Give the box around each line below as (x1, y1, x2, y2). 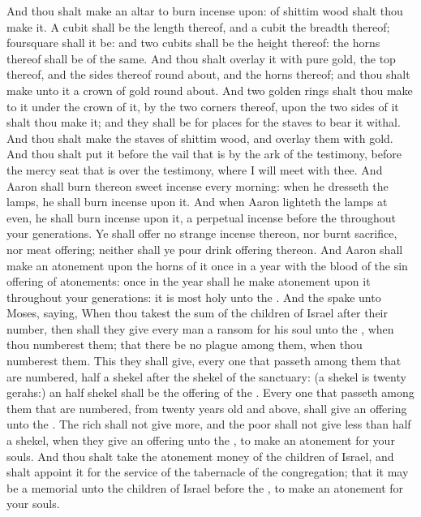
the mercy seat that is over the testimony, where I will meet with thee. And (6, 161, 383, 178)
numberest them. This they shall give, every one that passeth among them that (6, 352, 402, 369)
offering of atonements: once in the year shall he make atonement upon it (6, 273, 371, 290)
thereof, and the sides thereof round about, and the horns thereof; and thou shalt (6, 66, 410, 83)
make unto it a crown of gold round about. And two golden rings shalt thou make (6, 81, 413, 98)
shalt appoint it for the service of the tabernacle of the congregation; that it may (6, 463, 409, 480)
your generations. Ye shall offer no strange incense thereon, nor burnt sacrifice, (6, 225, 397, 242)
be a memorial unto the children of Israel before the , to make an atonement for (6, 479, 404, 496)
